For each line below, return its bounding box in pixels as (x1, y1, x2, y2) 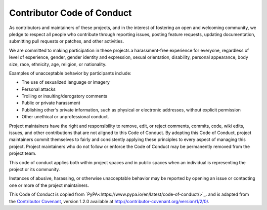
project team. (9, 150, 37, 156)
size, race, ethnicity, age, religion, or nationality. (9, 61, 107, 67)
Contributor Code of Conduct (9, 7, 132, 18)
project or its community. (9, 166, 60, 172)
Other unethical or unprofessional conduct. (21, 114, 109, 120)
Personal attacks (21, 86, 56, 92)
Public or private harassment (21, 100, 81, 106)
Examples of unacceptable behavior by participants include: (9, 70, 132, 76)
